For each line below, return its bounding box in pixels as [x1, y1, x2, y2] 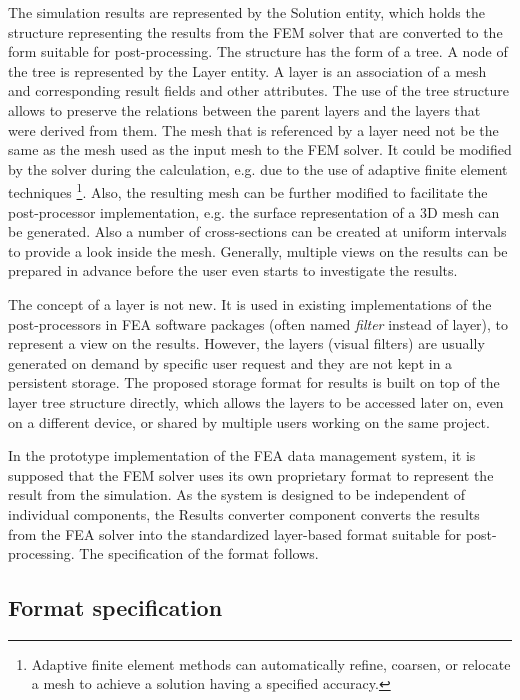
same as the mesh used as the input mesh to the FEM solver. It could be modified [8, 139, 512, 160]
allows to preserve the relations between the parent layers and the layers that [8, 99, 481, 120]
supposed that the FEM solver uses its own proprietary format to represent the [8, 464, 494, 485]
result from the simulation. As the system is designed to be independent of [8, 484, 466, 505]
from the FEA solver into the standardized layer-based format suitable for [8, 523, 462, 544]
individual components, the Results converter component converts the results [8, 503, 480, 524]
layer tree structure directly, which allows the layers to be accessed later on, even [8, 391, 504, 412]
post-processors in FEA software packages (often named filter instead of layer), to [8, 313, 509, 334]
